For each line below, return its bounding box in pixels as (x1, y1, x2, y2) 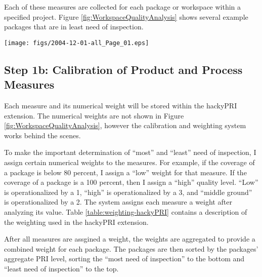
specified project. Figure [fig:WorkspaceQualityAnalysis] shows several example (4, 11, 248, 22)
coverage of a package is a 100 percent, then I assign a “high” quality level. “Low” (4, 177, 258, 187)
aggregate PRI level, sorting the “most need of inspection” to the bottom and (4, 253, 245, 264)
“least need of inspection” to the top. (4, 263, 119, 273)
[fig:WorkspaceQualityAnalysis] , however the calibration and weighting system (4, 120, 246, 131)
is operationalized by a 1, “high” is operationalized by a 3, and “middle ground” (4, 186, 252, 197)
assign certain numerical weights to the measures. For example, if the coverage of (4, 157, 255, 167)
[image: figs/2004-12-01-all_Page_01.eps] (4, 39, 149, 47)
